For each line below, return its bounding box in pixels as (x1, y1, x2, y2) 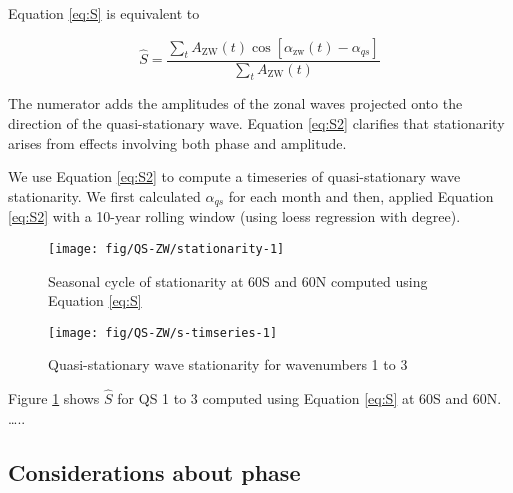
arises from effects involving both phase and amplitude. (8, 132, 347, 153)
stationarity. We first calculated (8, 185, 201, 206)
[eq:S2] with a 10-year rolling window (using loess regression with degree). (8, 206, 461, 227)
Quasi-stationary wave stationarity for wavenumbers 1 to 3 (48, 354, 408, 375)
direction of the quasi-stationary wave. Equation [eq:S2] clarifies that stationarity (8, 113, 505, 134)
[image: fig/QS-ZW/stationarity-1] (48, 241, 285, 256)
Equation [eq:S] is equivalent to (8, 3, 200, 23)
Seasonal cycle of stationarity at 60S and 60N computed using (48, 270, 428, 291)
